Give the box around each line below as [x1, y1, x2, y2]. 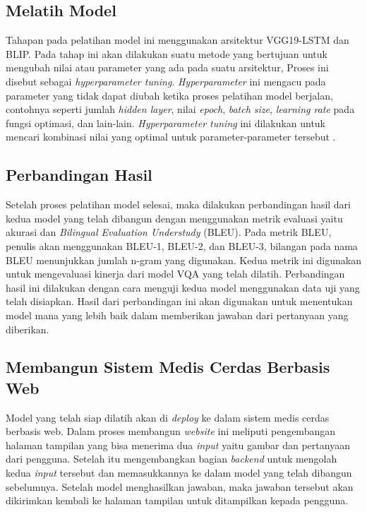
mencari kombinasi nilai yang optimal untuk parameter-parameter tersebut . [6, 129, 336, 144]
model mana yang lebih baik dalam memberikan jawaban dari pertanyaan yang [6, 307, 349, 322]
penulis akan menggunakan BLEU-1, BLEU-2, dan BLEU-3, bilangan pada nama [6, 238, 358, 253]
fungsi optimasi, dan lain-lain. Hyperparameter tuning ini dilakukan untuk [6, 115, 326, 130]
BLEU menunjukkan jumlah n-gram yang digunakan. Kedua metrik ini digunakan [6, 252, 361, 267]
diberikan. [6, 321, 49, 336]
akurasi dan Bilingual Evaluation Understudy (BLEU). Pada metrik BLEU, [6, 225, 332, 239]
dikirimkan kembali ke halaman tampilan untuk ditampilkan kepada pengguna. [6, 493, 349, 508]
